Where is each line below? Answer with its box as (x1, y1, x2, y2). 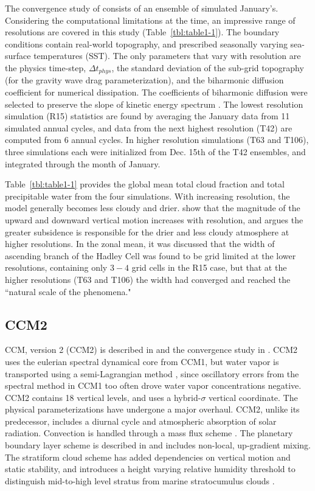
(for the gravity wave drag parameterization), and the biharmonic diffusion (5, 74, 284, 86)
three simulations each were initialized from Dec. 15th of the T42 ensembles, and (5, 145, 306, 158)
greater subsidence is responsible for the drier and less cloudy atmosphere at (5, 225, 289, 238)
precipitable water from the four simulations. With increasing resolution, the (5, 189, 290, 202)
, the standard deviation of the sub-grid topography (111, 61, 304, 74)
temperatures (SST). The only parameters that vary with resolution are (33, 49, 301, 62)
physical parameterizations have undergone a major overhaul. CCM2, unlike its (5, 403, 300, 416)
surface (5, 49, 31, 62)
